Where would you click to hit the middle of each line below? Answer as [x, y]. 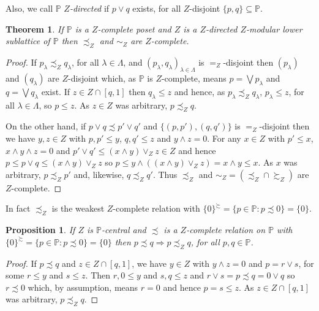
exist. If [56, 91]
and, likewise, [99, 174]
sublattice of [28, 41]
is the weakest [78, 208]
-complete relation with [156, 208]
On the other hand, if [46, 126]
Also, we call [29, 8]
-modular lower [274, 29]
